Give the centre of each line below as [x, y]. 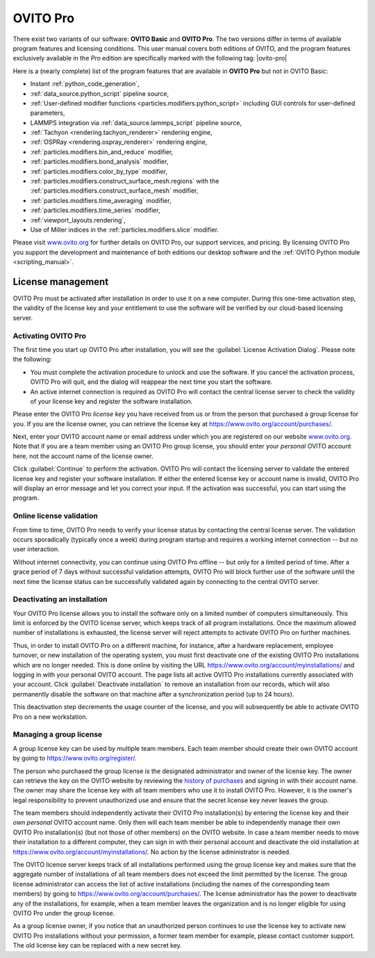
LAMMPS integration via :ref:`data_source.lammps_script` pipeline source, [136, 122]
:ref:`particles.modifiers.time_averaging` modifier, [101, 200]
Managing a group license [58, 735]
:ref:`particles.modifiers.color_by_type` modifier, [99, 171]
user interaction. [36, 549]
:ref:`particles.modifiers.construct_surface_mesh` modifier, [114, 190]
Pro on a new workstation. [50, 717]
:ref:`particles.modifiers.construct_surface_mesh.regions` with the [125, 181]
